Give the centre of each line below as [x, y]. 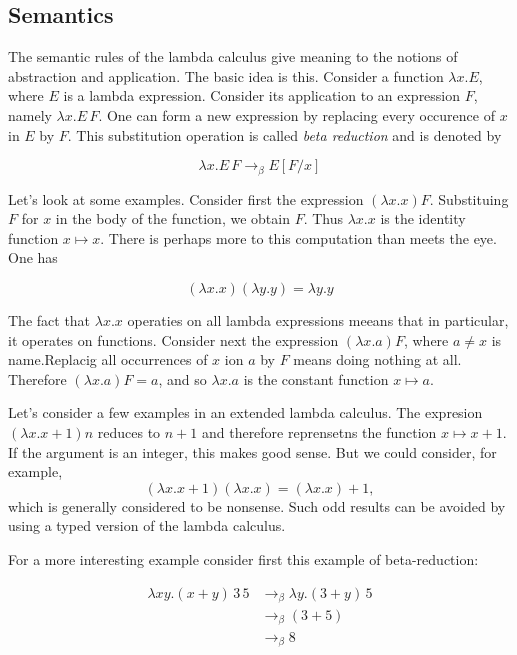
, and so [182, 378]
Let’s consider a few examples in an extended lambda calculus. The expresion [245, 412]
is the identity [423, 218]
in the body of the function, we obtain [172, 218]
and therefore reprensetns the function [319, 431]
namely [30, 114]
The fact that [49, 320]
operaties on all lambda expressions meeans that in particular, [318, 320]
